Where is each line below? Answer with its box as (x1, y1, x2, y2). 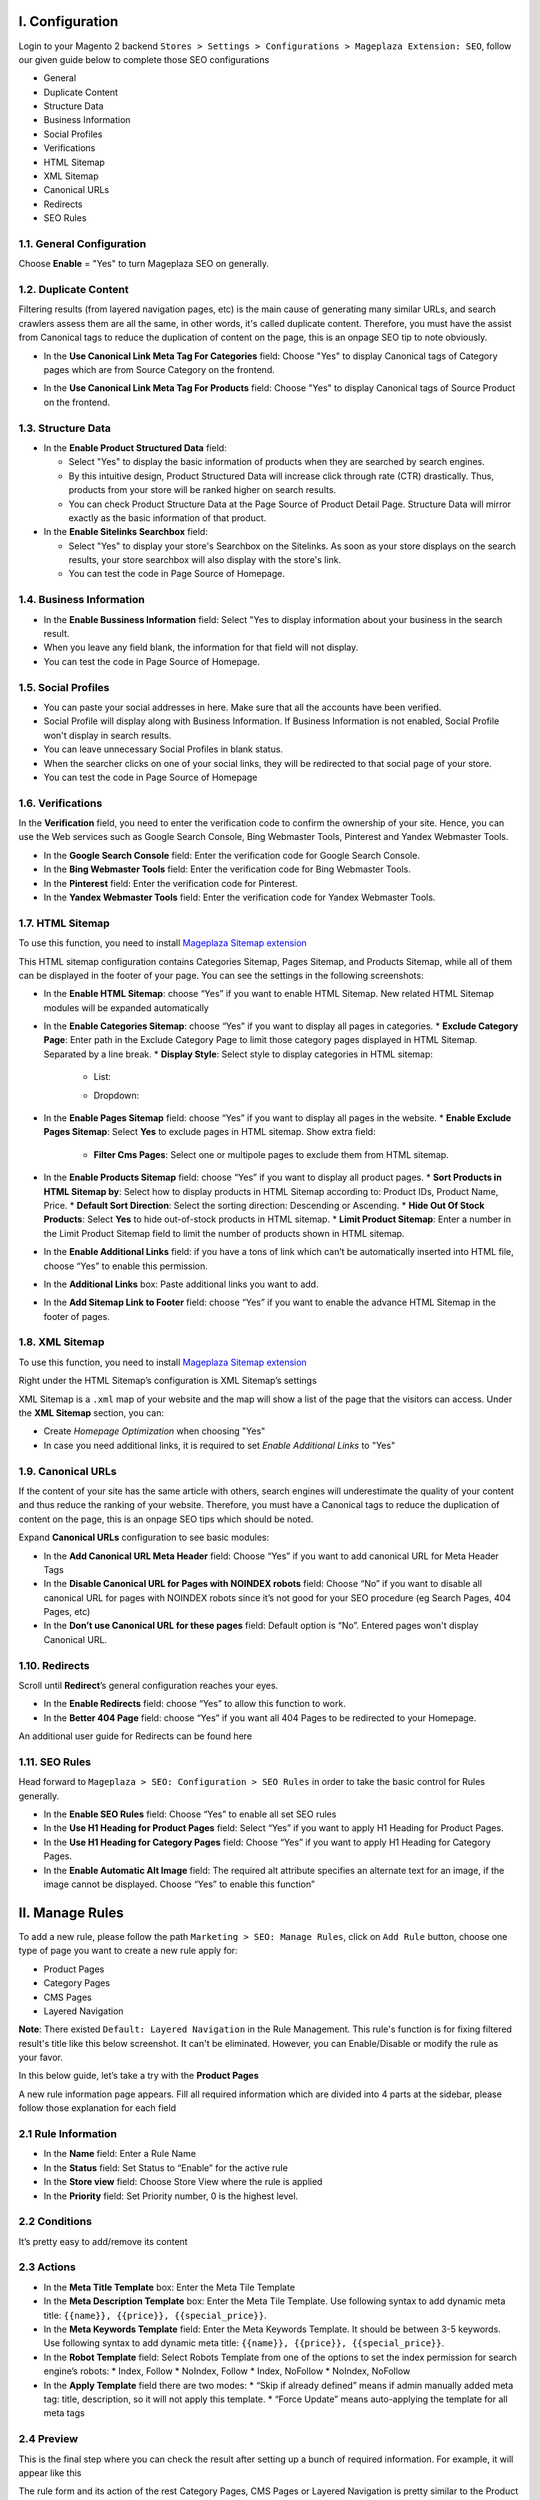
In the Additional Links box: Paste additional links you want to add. (43, 1278, 319, 1290)
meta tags (43, 2407, 85, 2419)
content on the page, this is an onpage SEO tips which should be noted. (18, 1513, 314, 1525)
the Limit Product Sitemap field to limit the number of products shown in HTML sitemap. (43, 1227, 405, 1239)
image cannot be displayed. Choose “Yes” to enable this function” (43, 1878, 315, 1890)
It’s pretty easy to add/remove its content (18, 2235, 189, 2247)
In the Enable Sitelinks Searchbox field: (43, 526, 209, 538)
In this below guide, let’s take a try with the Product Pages (18, 2070, 259, 2082)
